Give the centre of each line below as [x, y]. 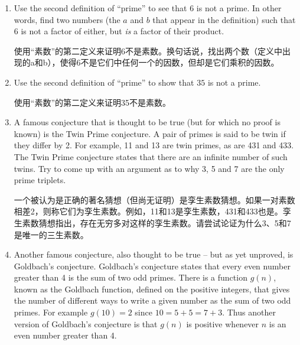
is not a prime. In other [239, 8]
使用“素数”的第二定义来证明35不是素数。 [92, 102]
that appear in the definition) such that [224, 19]
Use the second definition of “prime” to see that [100, 8]
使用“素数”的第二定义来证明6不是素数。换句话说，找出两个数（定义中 [148, 51]
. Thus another [249, 312]
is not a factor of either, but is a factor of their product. [123, 31]
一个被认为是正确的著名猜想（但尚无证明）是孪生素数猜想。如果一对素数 [154, 199]
